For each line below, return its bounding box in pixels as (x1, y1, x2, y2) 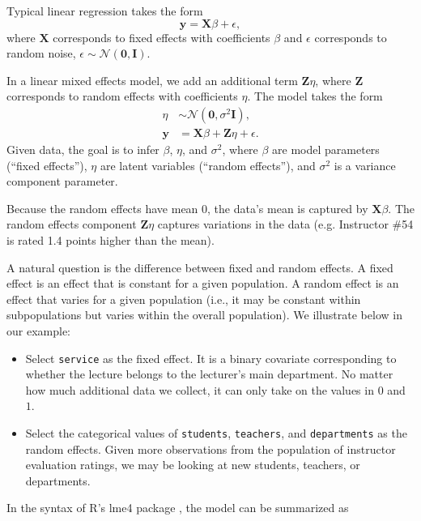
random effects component (6, 216, 137, 233)
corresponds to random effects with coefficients (6, 88, 238, 105)
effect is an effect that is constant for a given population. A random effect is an (6, 275, 399, 292)
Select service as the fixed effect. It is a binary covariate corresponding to (25, 349, 397, 366)
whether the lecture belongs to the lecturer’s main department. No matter (25, 365, 393, 382)
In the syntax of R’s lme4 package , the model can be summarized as (6, 499, 349, 516)
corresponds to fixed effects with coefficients (53, 28, 270, 45)
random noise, (6, 45, 76, 62)
